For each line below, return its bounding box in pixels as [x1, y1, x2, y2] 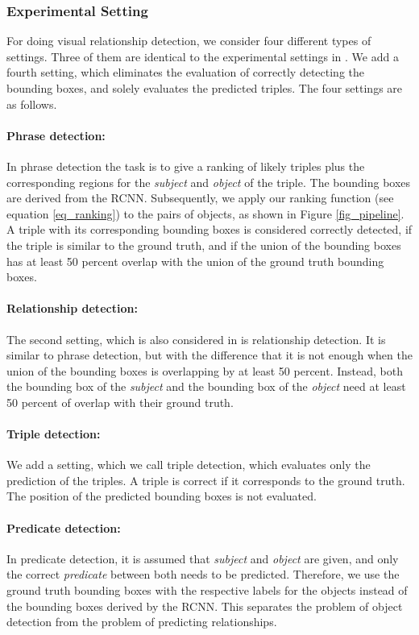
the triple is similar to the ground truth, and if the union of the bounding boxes [6, 236, 401, 253]
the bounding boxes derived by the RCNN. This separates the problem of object [6, 597, 403, 614]
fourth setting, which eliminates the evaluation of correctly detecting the [6, 64, 364, 81]
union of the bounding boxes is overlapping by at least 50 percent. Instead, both [6, 362, 403, 379]
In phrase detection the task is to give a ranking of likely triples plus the [6, 157, 365, 174]
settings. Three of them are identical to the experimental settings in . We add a [6, 48, 399, 64]
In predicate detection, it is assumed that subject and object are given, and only [6, 550, 399, 567]
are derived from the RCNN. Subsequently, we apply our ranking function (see [6, 189, 394, 206]
